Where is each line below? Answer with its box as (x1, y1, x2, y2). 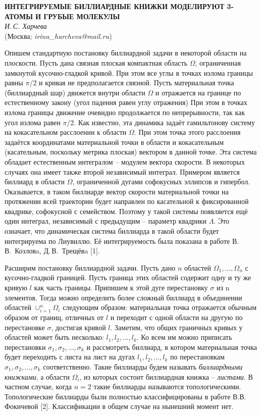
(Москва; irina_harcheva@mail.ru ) (5, 30, 112, 41)
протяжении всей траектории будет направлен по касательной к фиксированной (5, 196, 249, 206)
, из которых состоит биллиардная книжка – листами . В (79, 371, 253, 382)
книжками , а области (5, 371, 70, 382)
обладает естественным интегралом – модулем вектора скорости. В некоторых (5, 156, 245, 167)
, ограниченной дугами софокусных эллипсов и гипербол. (72, 176, 250, 187)
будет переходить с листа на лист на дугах (5, 351, 135, 362)
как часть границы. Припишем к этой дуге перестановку (34, 282, 208, 293)
